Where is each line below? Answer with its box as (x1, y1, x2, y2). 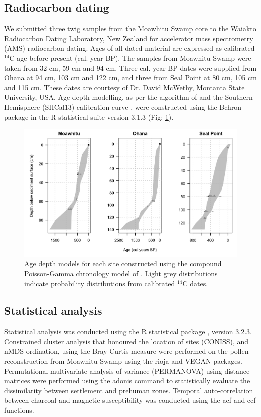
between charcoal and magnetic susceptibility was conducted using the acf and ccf (4, 395, 256, 405)
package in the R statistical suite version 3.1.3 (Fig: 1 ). (4, 111, 174, 122)
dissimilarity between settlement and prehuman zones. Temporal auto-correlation (4, 385, 253, 395)
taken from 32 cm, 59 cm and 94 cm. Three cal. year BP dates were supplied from (4, 62, 257, 73)
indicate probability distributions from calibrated (24, 278, 175, 289)
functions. (4, 404, 34, 415)
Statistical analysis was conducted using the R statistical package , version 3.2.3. (4, 326, 252, 337)
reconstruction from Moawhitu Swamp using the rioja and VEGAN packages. (4, 355, 242, 366)
